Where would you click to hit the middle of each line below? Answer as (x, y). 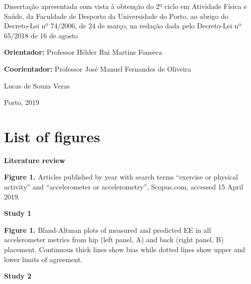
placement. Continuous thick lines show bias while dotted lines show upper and (125, 249)
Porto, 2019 (22, 102)
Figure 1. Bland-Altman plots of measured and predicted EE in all (108, 230)
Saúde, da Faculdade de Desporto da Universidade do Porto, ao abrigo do (116, 16)
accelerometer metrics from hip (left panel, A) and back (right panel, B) (114, 239)
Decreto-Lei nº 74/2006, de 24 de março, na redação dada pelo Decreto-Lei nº (123, 26)
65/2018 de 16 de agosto (41, 35)
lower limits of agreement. (43, 259)
